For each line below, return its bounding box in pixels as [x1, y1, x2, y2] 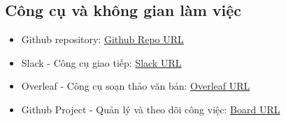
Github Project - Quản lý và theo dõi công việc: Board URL [21, 102, 280, 116]
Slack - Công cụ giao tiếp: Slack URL [21, 55, 182, 70]
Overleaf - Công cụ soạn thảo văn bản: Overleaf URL [21, 79, 250, 93]
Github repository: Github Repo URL [21, 32, 184, 47]
